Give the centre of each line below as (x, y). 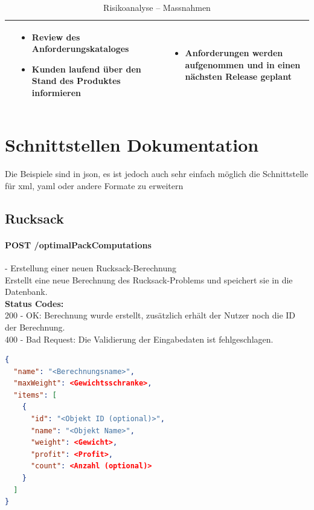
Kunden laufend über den (86, 69)
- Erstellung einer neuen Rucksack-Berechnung (91, 267)
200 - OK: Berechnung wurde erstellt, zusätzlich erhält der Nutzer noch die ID (150, 315)
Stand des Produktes (76, 81)
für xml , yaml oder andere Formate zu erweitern (94, 185)
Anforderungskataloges (80, 49)
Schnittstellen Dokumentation (132, 145)
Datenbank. (26, 292)
